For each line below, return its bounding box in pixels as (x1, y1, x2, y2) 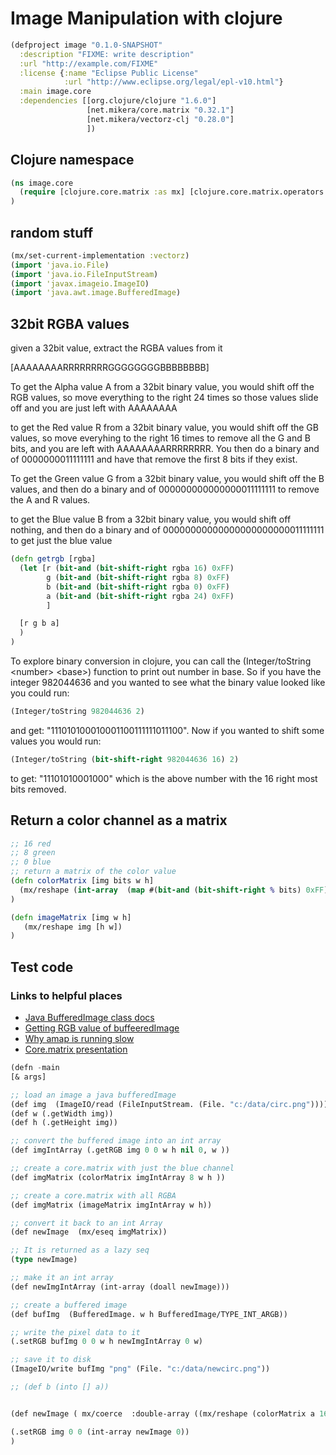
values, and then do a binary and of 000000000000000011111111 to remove (10, 483, 320, 496)
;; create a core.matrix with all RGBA (10, 1190, 177, 1201)
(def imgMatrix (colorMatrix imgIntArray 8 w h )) (10, 1172, 226, 1182)
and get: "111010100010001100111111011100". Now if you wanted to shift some (10, 724, 325, 736)
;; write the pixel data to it (10, 1327, 141, 1337)
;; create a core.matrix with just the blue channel (10, 1163, 235, 1173)
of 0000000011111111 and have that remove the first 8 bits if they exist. (10, 453, 298, 466)
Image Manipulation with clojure (10, 7, 283, 30)
